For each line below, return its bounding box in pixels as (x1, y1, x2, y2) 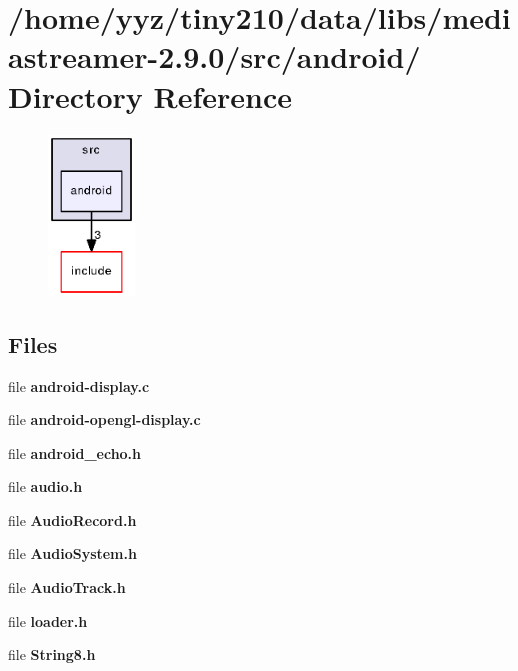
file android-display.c (8, 375, 150, 396)
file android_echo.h (8, 442, 142, 463)
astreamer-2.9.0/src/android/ (8, 36, 421, 77)
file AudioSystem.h (8, 543, 137, 564)
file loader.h (8, 610, 88, 631)
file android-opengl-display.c (8, 409, 201, 430)
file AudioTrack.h (8, 577, 126, 598)
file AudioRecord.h (8, 509, 137, 530)
